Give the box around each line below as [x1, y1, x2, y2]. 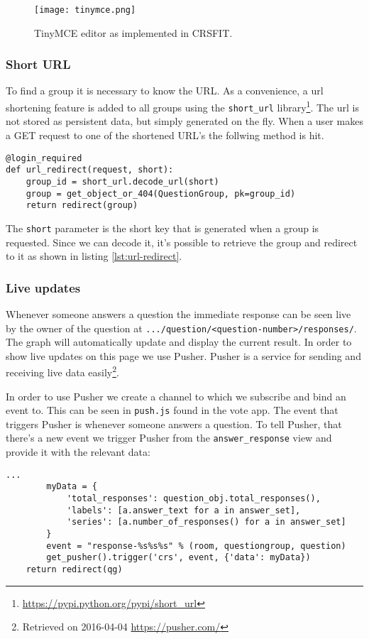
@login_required [6, 153, 82, 163]
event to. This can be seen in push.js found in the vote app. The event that [6, 403, 338, 417]
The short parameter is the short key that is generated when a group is [6, 220, 319, 235]
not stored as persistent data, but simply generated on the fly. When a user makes [6, 114, 363, 129]
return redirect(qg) [26, 564, 123, 574]
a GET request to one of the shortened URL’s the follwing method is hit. [6, 127, 324, 142]
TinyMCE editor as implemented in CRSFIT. [34, 25, 233, 40]
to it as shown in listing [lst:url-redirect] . [6, 248, 182, 263]
